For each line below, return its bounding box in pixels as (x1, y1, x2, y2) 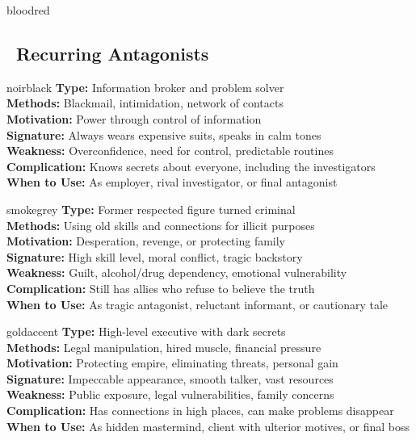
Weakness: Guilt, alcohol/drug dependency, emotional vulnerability (6, 264, 347, 281)
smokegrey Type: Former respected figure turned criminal (6, 200, 296, 217)
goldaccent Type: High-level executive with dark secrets (6, 323, 286, 340)
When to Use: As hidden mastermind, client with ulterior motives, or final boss (6, 417, 410, 434)
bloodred (6, 2, 50, 18)
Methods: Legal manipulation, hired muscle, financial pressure (6, 338, 321, 355)
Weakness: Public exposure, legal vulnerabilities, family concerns (6, 386, 334, 403)
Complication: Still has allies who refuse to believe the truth (6, 279, 315, 296)
